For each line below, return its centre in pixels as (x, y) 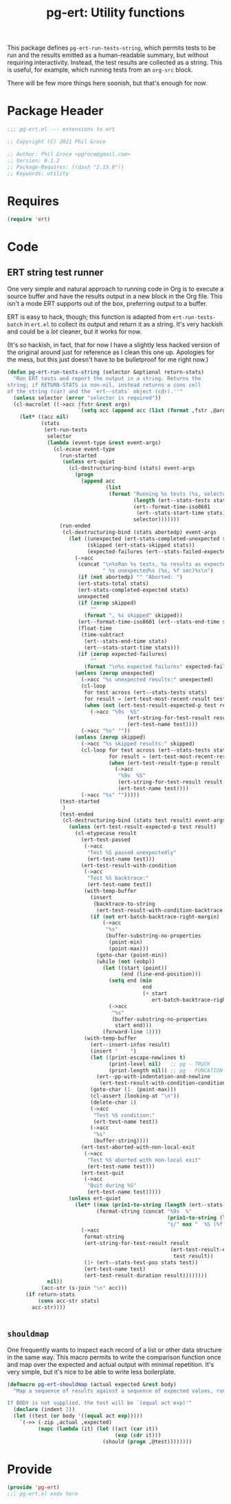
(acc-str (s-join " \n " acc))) (84, 1288)
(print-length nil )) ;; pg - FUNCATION (166, 1070)
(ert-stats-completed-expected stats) (133, 590)
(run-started (78, 455)
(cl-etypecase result (106, 834)
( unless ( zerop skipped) (110, 738)
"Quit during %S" (112, 1186)
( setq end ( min (131, 981)
